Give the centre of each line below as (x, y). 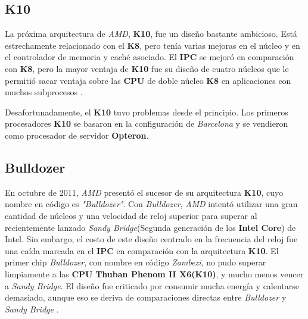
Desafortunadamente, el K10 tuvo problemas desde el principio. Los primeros (147, 112)
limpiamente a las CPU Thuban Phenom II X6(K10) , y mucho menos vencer (154, 273)
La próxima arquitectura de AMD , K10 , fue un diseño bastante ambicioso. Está (151, 34)
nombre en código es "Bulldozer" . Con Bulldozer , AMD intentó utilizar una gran (151, 204)
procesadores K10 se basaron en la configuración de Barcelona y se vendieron (147, 123)
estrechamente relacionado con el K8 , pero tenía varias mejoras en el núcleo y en (153, 45)
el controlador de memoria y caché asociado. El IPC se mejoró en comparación (150, 57)
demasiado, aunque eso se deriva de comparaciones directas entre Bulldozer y (146, 297)
